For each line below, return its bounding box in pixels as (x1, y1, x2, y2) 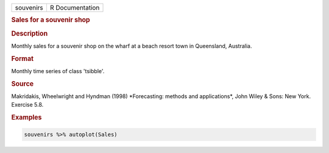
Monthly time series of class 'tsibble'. (11, 67, 105, 74)
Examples (11, 113, 42, 122)
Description (11, 29, 48, 38)
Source (11, 79, 34, 88)
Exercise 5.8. (11, 101, 44, 109)
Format (11, 54, 34, 63)
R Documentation (49, 4, 100, 12)
